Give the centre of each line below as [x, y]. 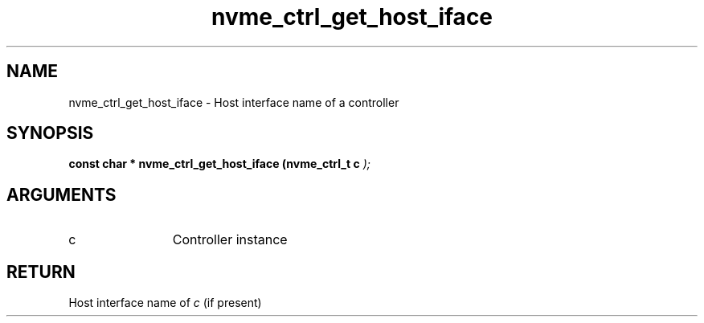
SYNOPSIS [50, 133]
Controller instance [230, 240]
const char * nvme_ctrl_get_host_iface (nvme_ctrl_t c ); [219, 164]
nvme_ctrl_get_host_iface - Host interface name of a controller [234, 102]
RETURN [41, 272]
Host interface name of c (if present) [165, 303]
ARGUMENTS [61, 194]
